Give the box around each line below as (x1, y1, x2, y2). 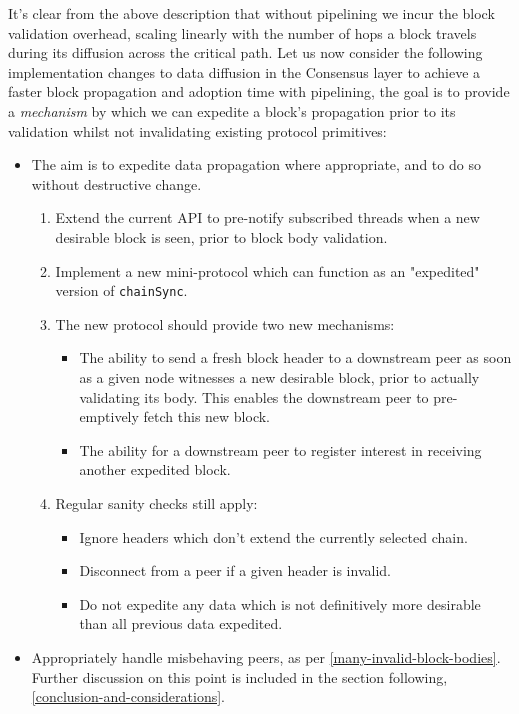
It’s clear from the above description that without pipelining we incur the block (8, 3, 495, 23)
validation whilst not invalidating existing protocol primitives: (8, 120, 387, 141)
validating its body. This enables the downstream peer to (79, 386, 429, 407)
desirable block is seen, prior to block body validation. (55, 226, 388, 247)
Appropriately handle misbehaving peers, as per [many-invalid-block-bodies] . (31, 646, 501, 667)
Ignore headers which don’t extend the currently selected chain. (79, 526, 468, 547)
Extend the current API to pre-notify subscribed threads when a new (55, 207, 480, 228)
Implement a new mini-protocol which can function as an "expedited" (55, 260, 480, 281)
